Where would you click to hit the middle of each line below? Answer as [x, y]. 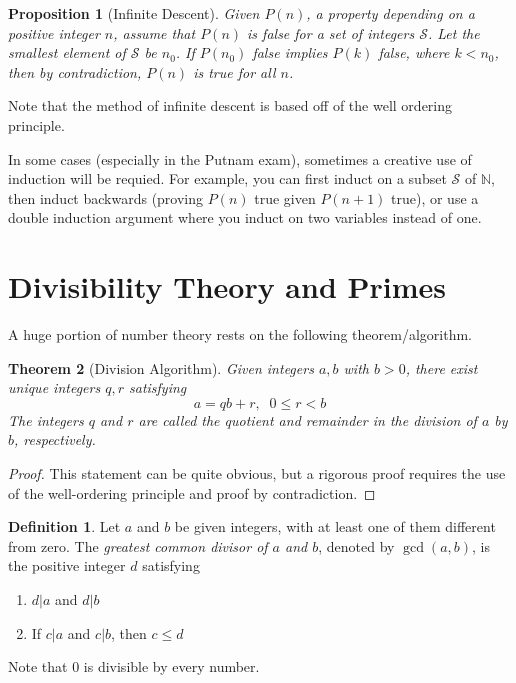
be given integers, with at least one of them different [335, 526]
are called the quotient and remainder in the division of [307, 419]
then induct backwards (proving [106, 197]
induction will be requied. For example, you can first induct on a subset [227, 178]
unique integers [54, 387]
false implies [290, 52]
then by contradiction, [75, 71]
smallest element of [67, 52]
